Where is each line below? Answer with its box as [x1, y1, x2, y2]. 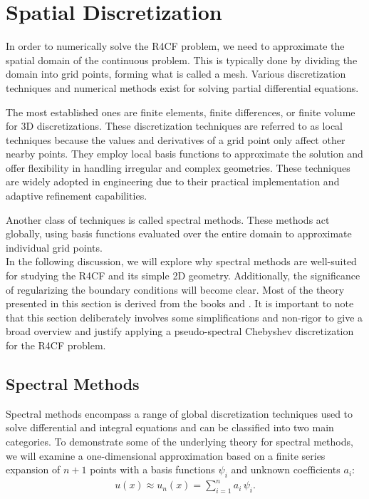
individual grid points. [6, 240, 103, 254]
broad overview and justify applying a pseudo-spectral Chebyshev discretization [6, 324, 354, 339]
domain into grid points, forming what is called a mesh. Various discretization [6, 66, 346, 81]
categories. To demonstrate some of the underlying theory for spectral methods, [6, 433, 353, 448]
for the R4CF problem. [6, 338, 106, 352]
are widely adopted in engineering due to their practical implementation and [6, 174, 340, 189]
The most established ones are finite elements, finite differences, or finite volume [6, 104, 355, 119]
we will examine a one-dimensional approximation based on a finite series [6, 448, 326, 463]
